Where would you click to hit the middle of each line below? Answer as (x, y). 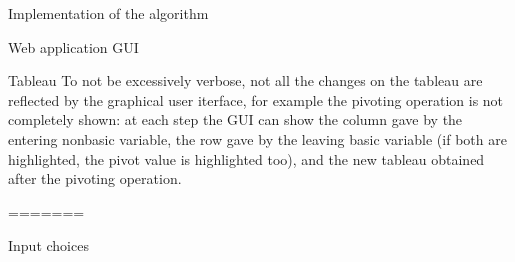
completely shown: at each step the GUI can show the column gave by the (235, 119)
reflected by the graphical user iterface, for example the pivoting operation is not (256, 99)
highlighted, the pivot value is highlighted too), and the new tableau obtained (246, 158)
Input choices (48, 245)
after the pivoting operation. (95, 178)
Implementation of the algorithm (108, 13)
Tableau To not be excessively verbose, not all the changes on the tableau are (245, 80)
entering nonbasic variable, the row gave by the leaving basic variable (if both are (257, 138)
